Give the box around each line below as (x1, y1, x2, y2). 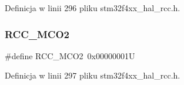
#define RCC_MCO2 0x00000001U (5, 49, 135, 62)
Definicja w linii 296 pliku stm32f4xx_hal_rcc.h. (5, 2, 180, 13)
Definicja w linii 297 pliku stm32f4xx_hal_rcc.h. (5, 69, 180, 81)
